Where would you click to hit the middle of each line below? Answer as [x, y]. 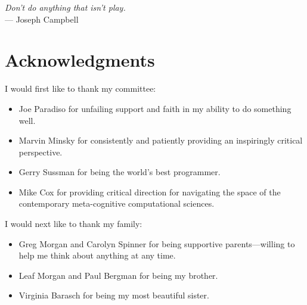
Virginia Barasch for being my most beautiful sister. [114, 295]
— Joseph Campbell [42, 19]
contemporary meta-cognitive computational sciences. [117, 203]
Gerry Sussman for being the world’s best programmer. [120, 172]
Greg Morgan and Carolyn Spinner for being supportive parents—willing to [157, 243]
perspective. [41, 152]
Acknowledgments [80, 60]
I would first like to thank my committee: [80, 88]
